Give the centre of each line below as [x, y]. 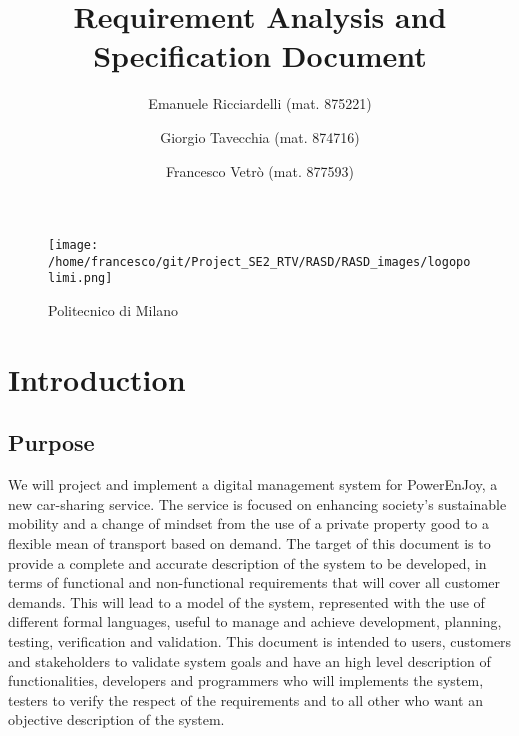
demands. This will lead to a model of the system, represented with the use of [246, 601]
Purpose [51, 442]
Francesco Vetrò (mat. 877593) [260, 170]
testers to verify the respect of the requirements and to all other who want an [245, 699]
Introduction [97, 378]
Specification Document [260, 55]
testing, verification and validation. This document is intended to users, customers [260, 640]
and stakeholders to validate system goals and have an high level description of [249, 660]
